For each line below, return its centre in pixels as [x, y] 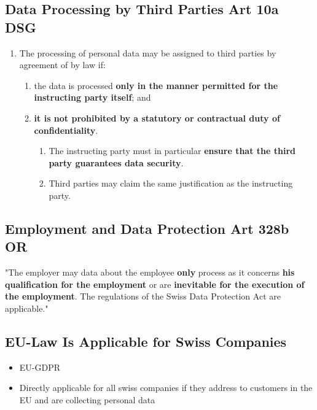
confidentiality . [66, 130]
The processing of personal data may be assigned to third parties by [148, 52]
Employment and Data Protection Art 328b [147, 228]
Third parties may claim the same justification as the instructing [171, 183]
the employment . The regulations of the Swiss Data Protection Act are [143, 296]
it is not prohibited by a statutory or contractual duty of [157, 118]
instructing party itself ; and [92, 97]
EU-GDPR [40, 367]
